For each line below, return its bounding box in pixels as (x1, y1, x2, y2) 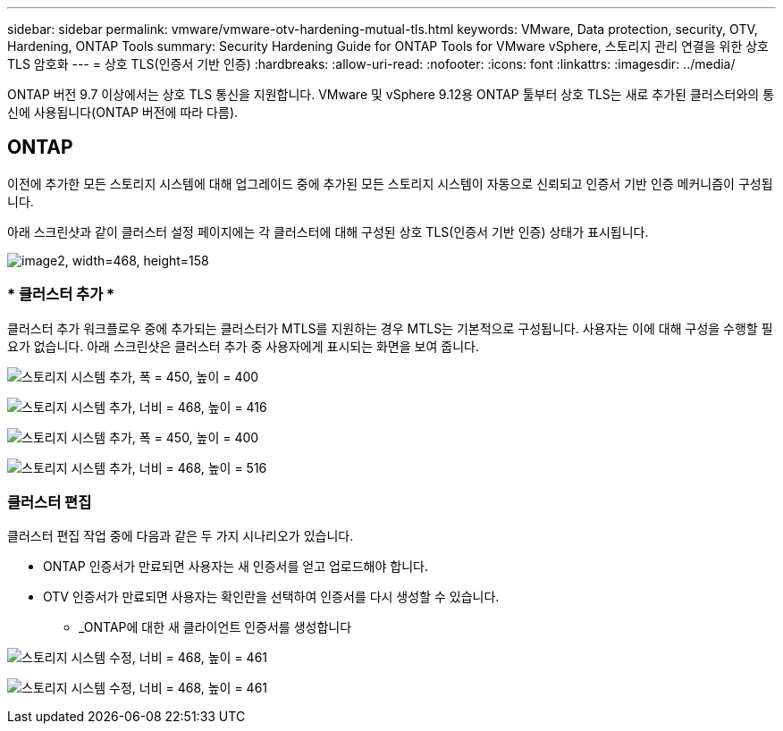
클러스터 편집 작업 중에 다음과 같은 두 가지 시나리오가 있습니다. (7, 528, 354, 544)
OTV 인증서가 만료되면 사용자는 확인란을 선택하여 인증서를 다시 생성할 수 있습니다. (43, 589, 500, 605)
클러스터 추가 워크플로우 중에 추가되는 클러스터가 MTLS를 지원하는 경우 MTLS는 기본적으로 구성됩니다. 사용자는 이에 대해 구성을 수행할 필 (7, 320, 773, 336)
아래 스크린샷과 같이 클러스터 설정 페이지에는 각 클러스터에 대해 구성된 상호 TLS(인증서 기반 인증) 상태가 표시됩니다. (7, 223, 649, 239)
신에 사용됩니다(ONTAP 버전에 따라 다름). (7, 105, 239, 120)
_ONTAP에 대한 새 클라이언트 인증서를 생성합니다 (79, 619, 352, 635)
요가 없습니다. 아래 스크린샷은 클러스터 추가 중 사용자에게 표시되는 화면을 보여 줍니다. (7, 338, 479, 354)
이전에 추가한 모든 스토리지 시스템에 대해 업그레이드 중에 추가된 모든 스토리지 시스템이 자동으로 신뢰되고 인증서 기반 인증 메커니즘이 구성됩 (7, 175, 773, 191)
